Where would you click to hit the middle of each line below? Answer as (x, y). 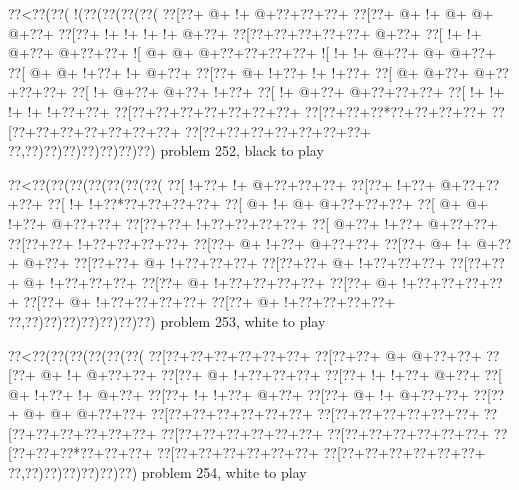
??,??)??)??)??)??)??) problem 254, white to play (157, 472)
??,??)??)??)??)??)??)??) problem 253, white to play (167, 320)
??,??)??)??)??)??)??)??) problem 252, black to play (166, 150)
